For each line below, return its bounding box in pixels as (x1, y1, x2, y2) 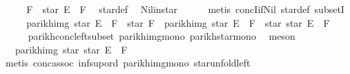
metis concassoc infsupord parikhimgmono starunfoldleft (5, 56, 251, 70)
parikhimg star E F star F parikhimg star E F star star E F (26, 15, 330, 29)
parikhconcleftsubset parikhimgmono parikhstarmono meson (28, 29, 295, 43)
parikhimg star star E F (14, 42, 128, 56)
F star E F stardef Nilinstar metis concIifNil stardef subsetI (26, 2, 344, 16)
